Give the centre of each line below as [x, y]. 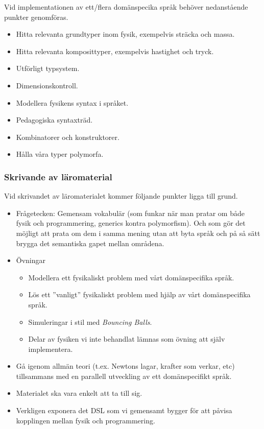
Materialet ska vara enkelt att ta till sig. [79, 393]
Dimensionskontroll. [47, 85]
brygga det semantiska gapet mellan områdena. [90, 243]
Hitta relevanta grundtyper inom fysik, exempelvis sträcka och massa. [125, 34]
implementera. [51, 349]
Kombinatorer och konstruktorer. [68, 137]
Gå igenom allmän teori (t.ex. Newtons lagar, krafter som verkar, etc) [125, 366]
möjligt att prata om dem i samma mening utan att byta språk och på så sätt [138, 233]
